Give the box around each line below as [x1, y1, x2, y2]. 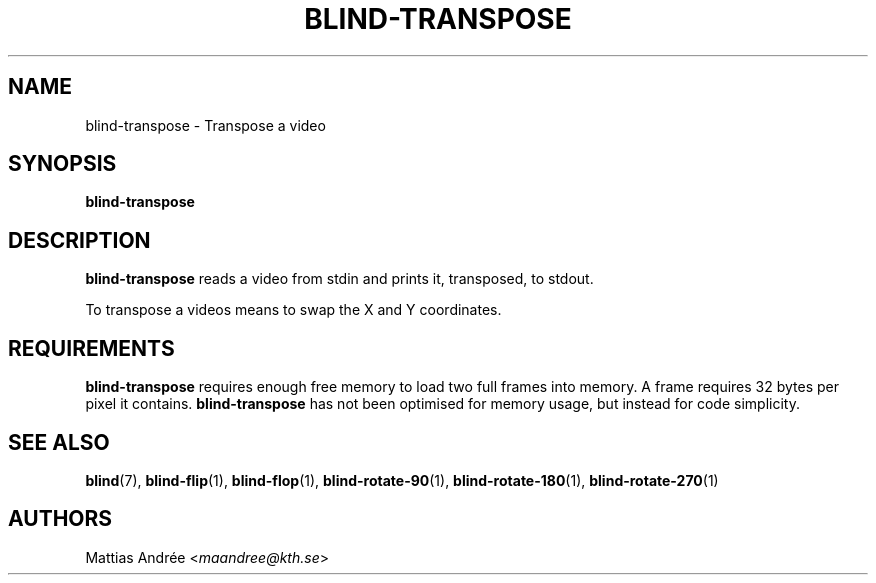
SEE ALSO [8, 429, 110, 455]
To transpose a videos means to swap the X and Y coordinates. [85, 301, 502, 319]
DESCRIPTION [8, 227, 151, 253]
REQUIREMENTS [8, 335, 175, 361]
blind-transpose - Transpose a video [85, 116, 326, 134]
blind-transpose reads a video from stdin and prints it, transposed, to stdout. [85, 270, 594, 288]
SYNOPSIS [8, 151, 117, 177]
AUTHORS [8, 506, 113, 532]
